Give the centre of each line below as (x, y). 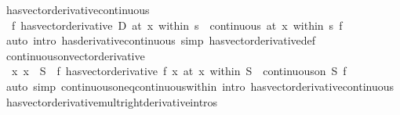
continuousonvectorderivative (75, 55)
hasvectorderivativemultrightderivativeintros (112, 101)
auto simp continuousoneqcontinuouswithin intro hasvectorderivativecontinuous (200, 86)
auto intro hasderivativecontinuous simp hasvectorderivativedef (161, 40)
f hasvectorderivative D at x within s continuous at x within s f (177, 25)
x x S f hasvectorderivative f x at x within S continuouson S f (179, 71)
